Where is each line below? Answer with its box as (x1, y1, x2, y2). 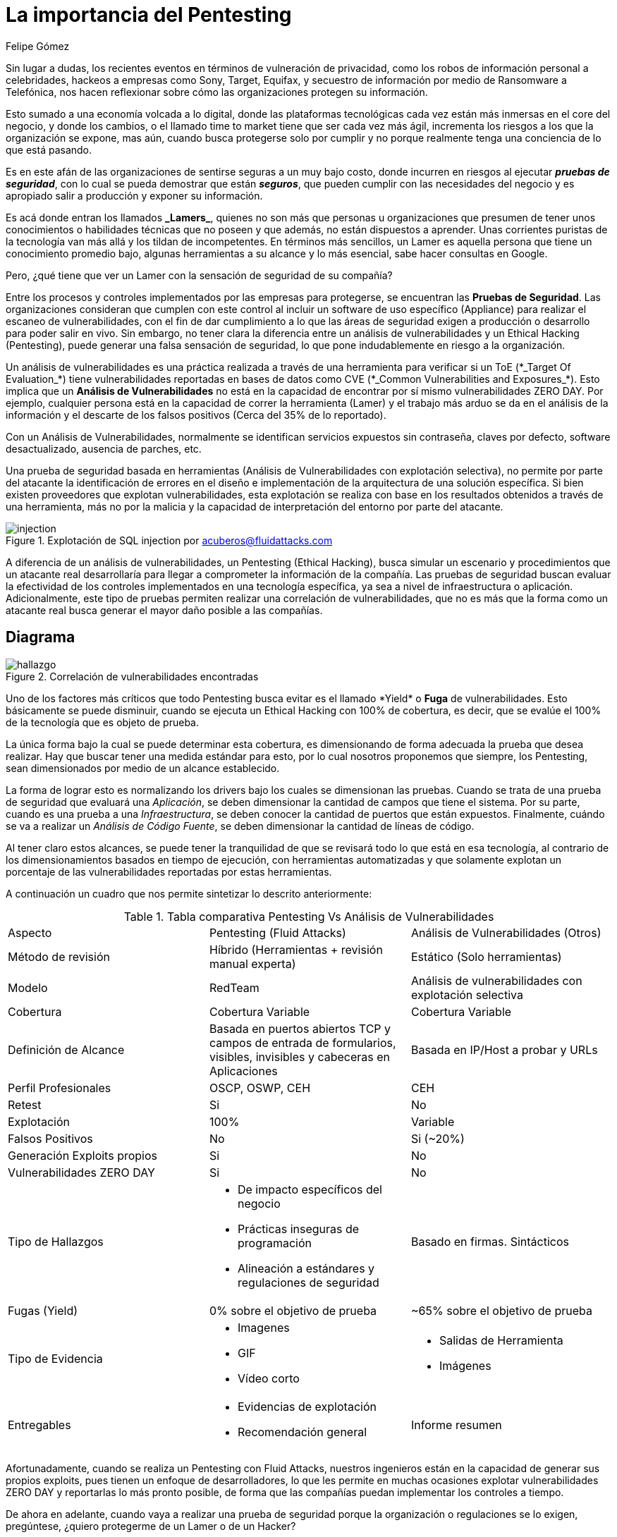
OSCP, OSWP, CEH (209, 1080, 311, 1095)
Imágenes (439, 1358, 491, 1373)
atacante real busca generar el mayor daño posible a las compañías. (6, 604, 323, 616)
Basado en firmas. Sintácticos (410, 1234, 569, 1249)
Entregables (8, 1417, 71, 1432)
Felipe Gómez (6, 39, 70, 52)
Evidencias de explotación (237, 1399, 377, 1414)
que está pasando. (6, 143, 92, 156)
